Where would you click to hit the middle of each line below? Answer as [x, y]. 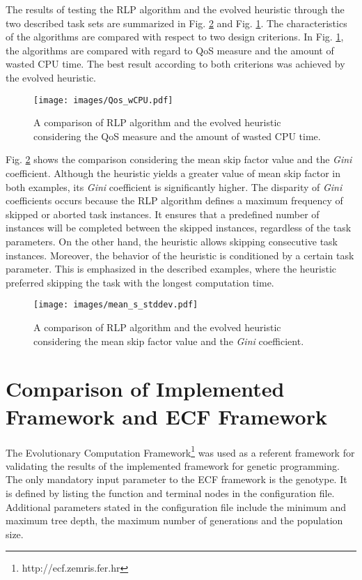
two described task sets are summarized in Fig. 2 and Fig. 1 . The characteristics [176, 23]
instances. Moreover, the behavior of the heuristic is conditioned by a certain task [180, 255]
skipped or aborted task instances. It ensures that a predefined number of [163, 214]
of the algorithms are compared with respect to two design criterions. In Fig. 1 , [175, 37]
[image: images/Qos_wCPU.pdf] [103, 100]
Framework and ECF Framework [166, 416]
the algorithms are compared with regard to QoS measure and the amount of [170, 50]
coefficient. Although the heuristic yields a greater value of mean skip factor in [173, 173]
